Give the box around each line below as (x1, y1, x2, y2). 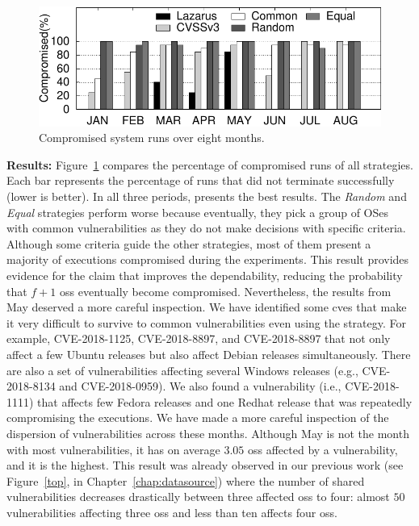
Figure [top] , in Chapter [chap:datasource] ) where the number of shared (6, 472, 365, 489)
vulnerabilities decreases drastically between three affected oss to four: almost (6, 488, 390, 505)
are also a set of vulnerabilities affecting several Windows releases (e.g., (6, 361, 358, 378)
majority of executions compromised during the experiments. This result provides (6, 251, 409, 268)
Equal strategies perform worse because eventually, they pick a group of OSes (6, 203, 389, 220)
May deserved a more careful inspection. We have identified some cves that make (6, 298, 407, 315)
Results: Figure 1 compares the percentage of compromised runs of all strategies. (6, 156, 413, 173)
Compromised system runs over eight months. (39, 129, 265, 146)
